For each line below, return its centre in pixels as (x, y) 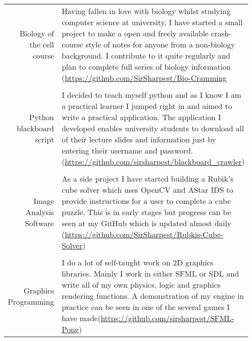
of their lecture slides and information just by (139, 139)
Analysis (40, 212)
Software (39, 223)
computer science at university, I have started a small (152, 22)
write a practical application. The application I (141, 117)
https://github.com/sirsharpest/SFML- (167, 318)
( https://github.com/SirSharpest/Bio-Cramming (144, 78)
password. (176, 150)
